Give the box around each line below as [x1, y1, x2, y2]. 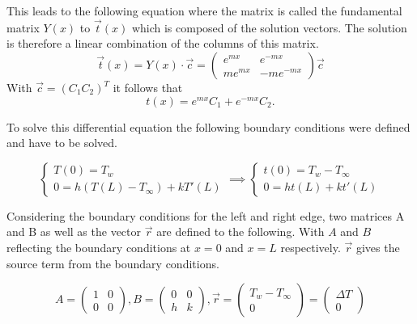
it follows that [113, 79, 183, 95]
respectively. [280, 238, 341, 255]
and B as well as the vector [6, 223, 142, 240]
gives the [355, 238, 400, 255]
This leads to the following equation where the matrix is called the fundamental [6, 2, 402, 19]
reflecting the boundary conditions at [6, 238, 191, 255]
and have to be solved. [6, 134, 117, 151]
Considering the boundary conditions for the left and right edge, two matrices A [6, 207, 405, 224]
